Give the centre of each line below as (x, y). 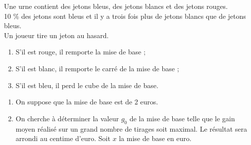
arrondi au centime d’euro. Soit (63, 138)
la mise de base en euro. (155, 138)
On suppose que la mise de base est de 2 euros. (87, 102)
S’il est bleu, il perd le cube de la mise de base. (87, 85)
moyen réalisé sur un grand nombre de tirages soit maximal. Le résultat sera (131, 128)
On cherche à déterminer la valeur (67, 118)
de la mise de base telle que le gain (182, 118)
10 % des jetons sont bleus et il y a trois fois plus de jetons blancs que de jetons (125, 16)
